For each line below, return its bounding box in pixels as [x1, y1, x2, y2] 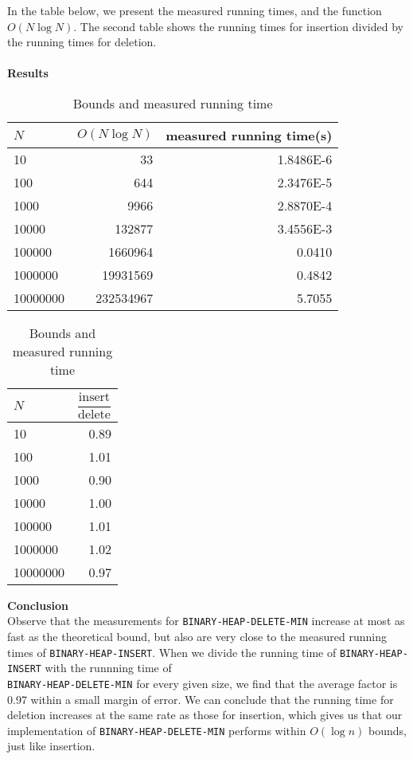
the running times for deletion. [7, 33, 157, 50]
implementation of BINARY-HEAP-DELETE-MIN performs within [7, 722, 306, 738]
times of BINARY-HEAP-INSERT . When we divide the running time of [7, 643, 337, 660]
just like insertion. [7, 737, 95, 754]
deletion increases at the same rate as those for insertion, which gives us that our [7, 706, 403, 723]
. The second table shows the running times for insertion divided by [73, 18, 403, 34]
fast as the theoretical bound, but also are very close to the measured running [7, 628, 387, 645]
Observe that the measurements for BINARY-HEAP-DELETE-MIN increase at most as [7, 612, 405, 629]
